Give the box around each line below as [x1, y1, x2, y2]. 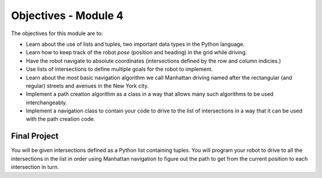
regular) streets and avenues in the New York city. [26, 82, 149, 89]
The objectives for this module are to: [11, 30, 103, 37]
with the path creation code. [26, 115, 95, 123]
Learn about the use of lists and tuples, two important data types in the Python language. [26, 40, 245, 48]
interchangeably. [26, 99, 67, 106]
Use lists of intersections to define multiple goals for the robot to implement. [26, 65, 213, 73]
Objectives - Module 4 [11, 9, 123, 22]
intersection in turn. [11, 164, 59, 171]
